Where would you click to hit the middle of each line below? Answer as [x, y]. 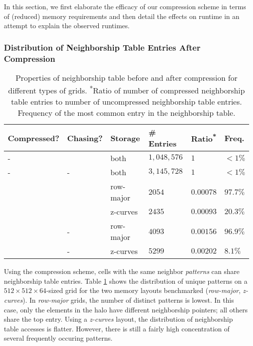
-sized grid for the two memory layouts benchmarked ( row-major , [144, 290]
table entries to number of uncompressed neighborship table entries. [126, 102]
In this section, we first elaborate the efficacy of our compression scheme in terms [125, 6]
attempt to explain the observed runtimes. [67, 26]
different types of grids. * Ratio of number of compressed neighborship [126, 90]
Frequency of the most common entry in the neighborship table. [126, 113]
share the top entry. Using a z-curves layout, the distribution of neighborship [118, 319]
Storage [125, 138]
